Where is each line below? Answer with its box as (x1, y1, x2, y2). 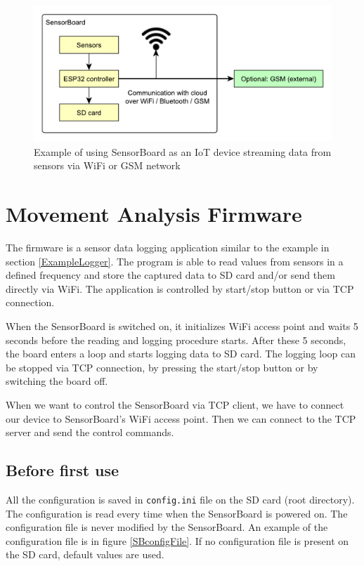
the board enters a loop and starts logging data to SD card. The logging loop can (6, 346, 356, 361)
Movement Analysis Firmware (6, 199, 302, 228)
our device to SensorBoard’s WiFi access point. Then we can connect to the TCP (6, 411, 356, 426)
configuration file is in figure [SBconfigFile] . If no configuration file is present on (6, 533, 349, 548)
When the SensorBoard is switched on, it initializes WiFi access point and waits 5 (6, 319, 358, 334)
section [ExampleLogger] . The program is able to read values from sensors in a (6, 254, 344, 268)
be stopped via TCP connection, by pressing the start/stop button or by (6, 360, 318, 374)
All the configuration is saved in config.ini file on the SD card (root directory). (6, 492, 355, 507)
